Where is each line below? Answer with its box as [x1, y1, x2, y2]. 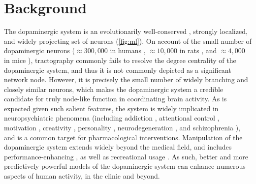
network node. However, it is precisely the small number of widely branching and [4, 74, 248, 85]
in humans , [110, 45, 146, 56]
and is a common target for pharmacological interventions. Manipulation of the [4, 132, 243, 142]
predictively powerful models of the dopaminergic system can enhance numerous [4, 161, 246, 171]
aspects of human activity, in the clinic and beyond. [4, 171, 160, 181]
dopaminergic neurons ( [4, 45, 75, 56]
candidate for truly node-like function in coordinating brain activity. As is [4, 93, 227, 104]
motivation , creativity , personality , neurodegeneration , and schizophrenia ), [4, 123, 240, 133]
